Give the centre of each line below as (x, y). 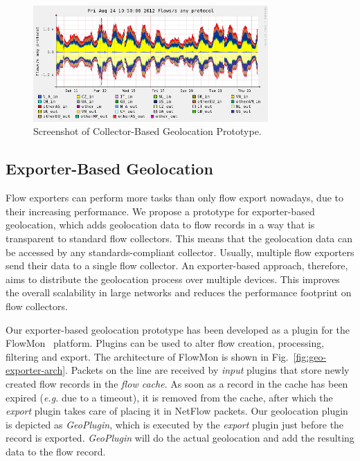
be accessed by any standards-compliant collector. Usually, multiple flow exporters (180, 252)
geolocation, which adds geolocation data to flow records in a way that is (160, 225)
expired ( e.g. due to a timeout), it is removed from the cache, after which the (169, 397)
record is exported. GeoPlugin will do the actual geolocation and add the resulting (180, 438)
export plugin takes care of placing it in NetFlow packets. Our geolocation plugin (177, 411)
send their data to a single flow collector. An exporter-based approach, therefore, (177, 265)
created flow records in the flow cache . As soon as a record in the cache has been (177, 383)
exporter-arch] (36, 370)
